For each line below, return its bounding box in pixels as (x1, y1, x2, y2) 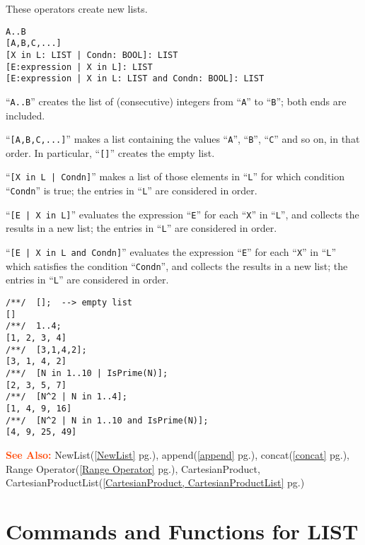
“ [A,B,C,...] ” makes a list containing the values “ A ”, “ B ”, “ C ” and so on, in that (6, 131, 360, 146)
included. (6, 107, 45, 122)
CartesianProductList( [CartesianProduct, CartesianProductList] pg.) (6, 475, 305, 490)
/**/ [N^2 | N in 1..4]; (6, 392, 127, 402)
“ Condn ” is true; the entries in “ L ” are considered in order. (6, 183, 257, 198)
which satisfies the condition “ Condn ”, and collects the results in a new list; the (6, 258, 348, 273)
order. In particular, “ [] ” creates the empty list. (6, 145, 215, 160)
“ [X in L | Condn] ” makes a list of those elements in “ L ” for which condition (6, 169, 345, 184)
